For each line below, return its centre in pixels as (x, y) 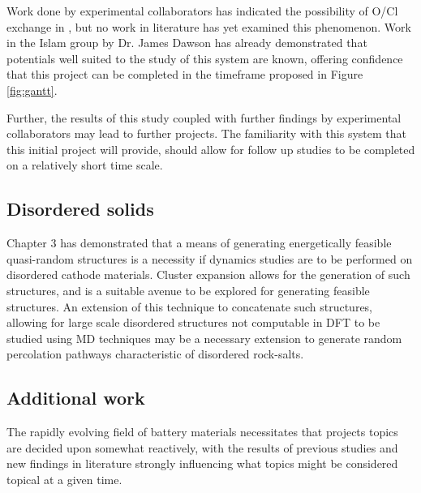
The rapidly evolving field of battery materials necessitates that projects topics (202, 432)
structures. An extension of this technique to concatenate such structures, (190, 306)
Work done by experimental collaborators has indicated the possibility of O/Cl (202, 11)
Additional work (76, 398)
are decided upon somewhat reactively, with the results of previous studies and (202, 447)
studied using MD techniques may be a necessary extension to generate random (204, 338)
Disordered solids (80, 209)
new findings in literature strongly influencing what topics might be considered (202, 463)
